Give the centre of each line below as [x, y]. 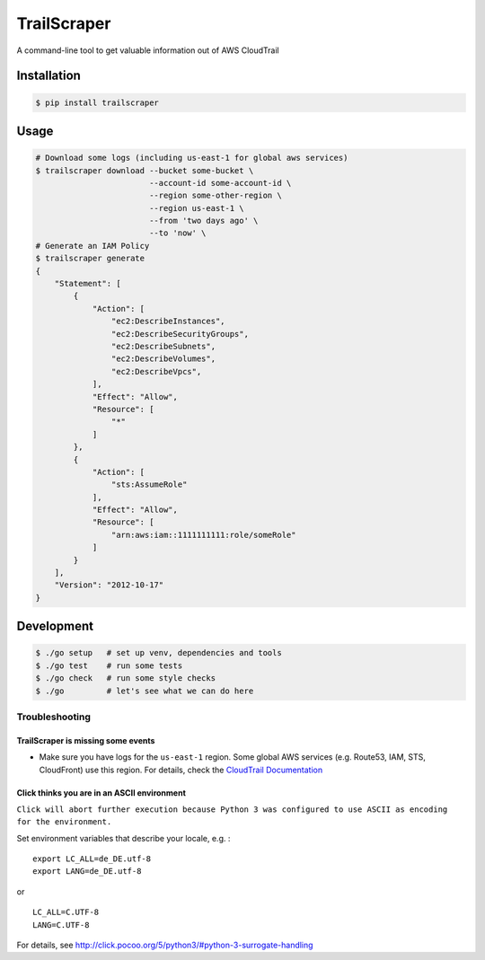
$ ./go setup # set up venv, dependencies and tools [159, 653]
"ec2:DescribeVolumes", [163, 359]
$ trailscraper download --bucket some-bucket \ [145, 170]
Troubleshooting [54, 717]
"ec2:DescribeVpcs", [156, 371]
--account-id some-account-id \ [220, 183]
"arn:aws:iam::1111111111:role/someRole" [203, 535]
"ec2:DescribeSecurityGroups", [180, 334]
